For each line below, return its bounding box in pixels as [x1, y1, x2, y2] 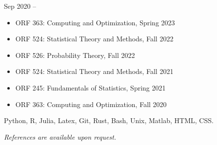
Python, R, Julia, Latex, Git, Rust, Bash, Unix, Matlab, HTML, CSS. [4, 115, 214, 126]
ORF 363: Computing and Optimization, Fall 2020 [15, 99, 167, 109]
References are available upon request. [4, 131, 117, 142]
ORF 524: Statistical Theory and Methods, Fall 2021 [15, 66, 174, 76]
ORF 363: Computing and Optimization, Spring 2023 [15, 17, 175, 27]
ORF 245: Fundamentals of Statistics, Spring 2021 [15, 82, 166, 92]
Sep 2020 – [4, 1, 37, 11]
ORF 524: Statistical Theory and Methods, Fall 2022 [15, 34, 174, 44]
